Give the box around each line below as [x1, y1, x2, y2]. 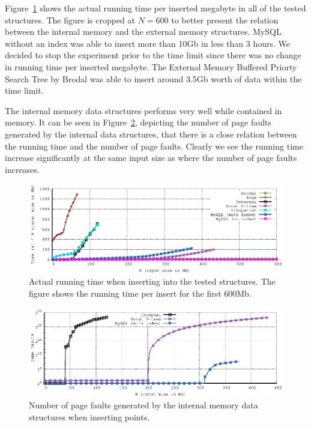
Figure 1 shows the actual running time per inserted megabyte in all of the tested [5, 2, 306, 14]
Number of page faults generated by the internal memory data [29, 399, 258, 411]
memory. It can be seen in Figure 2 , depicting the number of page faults [5, 116, 271, 129]
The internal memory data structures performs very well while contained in [5, 104, 282, 117]
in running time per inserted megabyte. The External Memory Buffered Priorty [5, 60, 297, 73]
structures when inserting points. [29, 410, 150, 423]
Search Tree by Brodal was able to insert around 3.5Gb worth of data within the [5, 72, 302, 85]
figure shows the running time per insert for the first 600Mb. [29, 287, 252, 300]
